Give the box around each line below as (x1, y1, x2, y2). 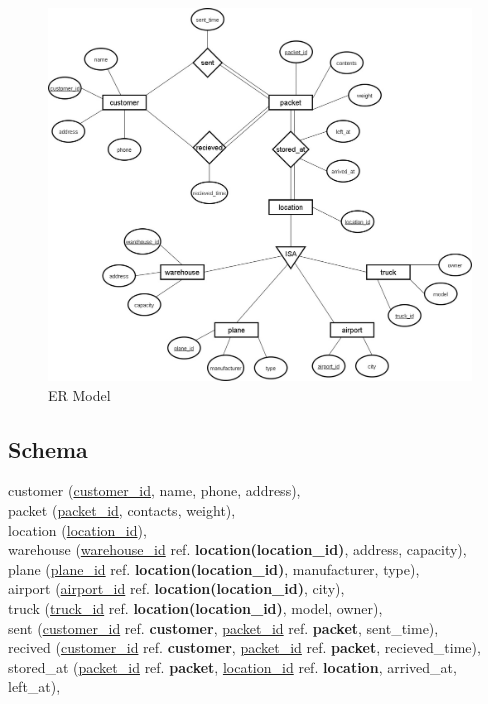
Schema (8, 433, 88, 464)
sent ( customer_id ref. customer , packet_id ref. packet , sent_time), (8, 617, 439, 638)
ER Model (48, 384, 111, 405)
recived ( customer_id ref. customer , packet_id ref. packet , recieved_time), (8, 637, 481, 658)
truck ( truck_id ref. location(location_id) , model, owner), (8, 598, 383, 619)
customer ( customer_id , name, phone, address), (8, 480, 301, 501)
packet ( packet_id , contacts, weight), (8, 500, 236, 521)
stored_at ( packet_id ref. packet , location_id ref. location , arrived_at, (8, 656, 457, 677)
